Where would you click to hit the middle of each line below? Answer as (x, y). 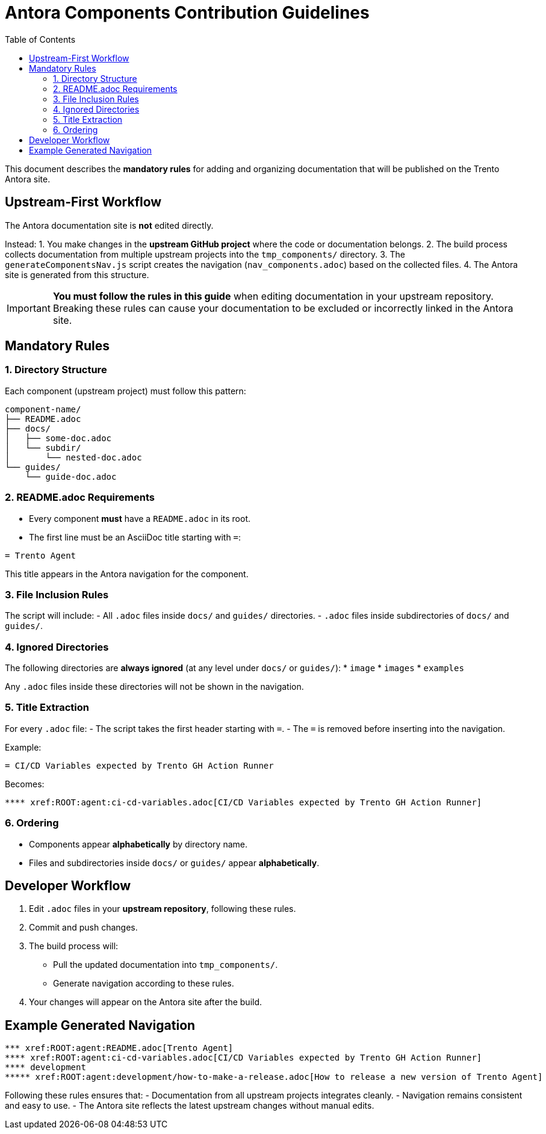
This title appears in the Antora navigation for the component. (127, 574)
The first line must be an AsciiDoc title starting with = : (135, 537)
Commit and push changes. (83, 928)
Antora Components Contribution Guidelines (187, 13)
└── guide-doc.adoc (71, 476)
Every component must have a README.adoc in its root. (140, 518)
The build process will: (74, 946)
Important (29, 308)
